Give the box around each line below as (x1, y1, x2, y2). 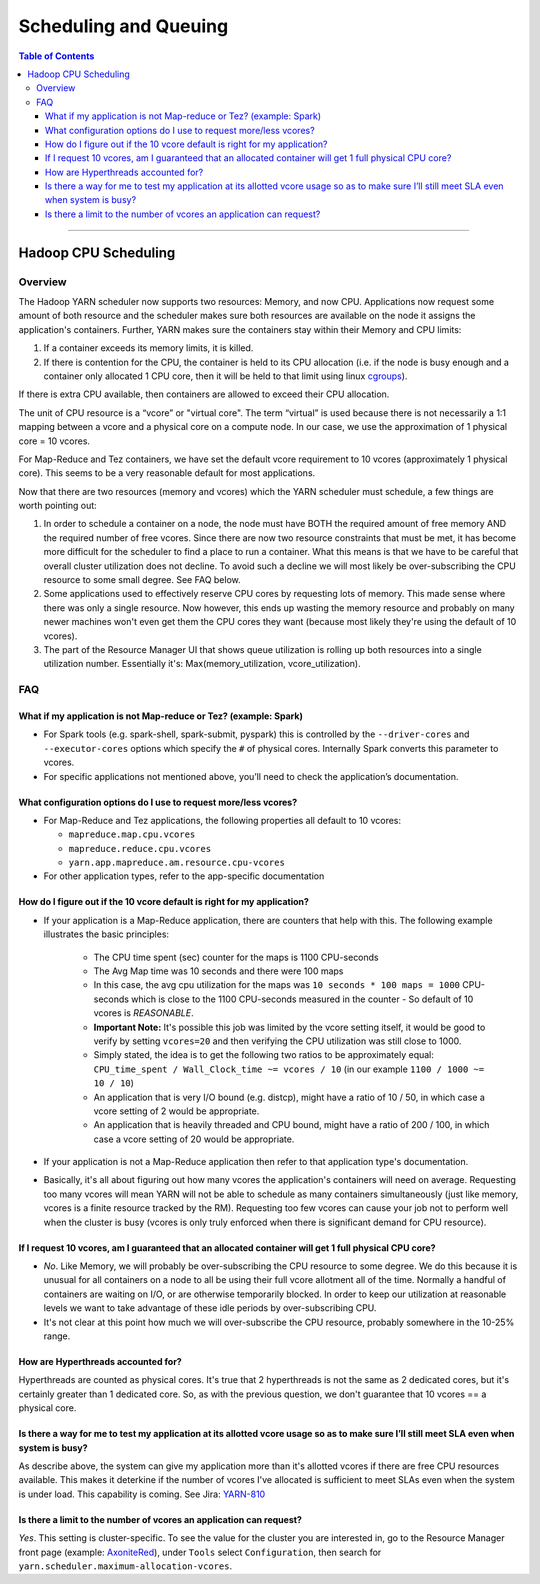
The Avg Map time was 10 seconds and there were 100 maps (93, 965, 344, 977)
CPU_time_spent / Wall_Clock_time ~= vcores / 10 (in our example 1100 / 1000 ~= (93, 1063, 485, 1075)
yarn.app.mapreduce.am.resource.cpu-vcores (68, 857, 285, 869)
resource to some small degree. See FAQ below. (43, 574, 241, 586)
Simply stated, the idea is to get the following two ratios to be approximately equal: (93, 1049, 435, 1061)
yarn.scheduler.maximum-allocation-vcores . (18, 1560, 233, 1572)
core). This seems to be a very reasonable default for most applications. (18, 467, 316, 479)
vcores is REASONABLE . (93, 1007, 194, 1019)
